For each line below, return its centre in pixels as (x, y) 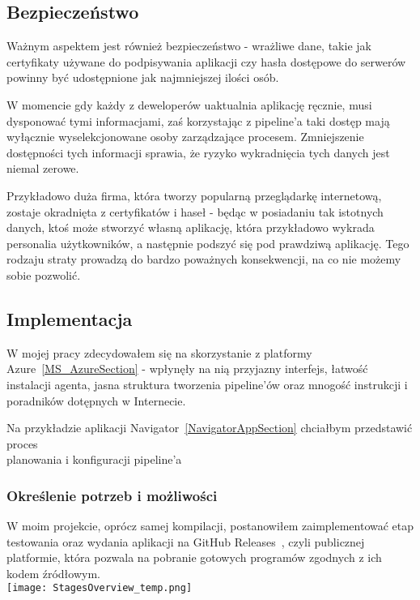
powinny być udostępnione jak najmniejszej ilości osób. (143, 77)
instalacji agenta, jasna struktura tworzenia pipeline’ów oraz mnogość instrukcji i (207, 384)
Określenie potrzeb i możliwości (112, 495)
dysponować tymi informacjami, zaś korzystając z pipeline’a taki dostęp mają (198, 120)
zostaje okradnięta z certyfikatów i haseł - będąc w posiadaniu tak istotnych (195, 211)
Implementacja (70, 318)
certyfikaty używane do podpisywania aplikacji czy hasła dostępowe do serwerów (206, 61)
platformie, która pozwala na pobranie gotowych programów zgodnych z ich (194, 557)
